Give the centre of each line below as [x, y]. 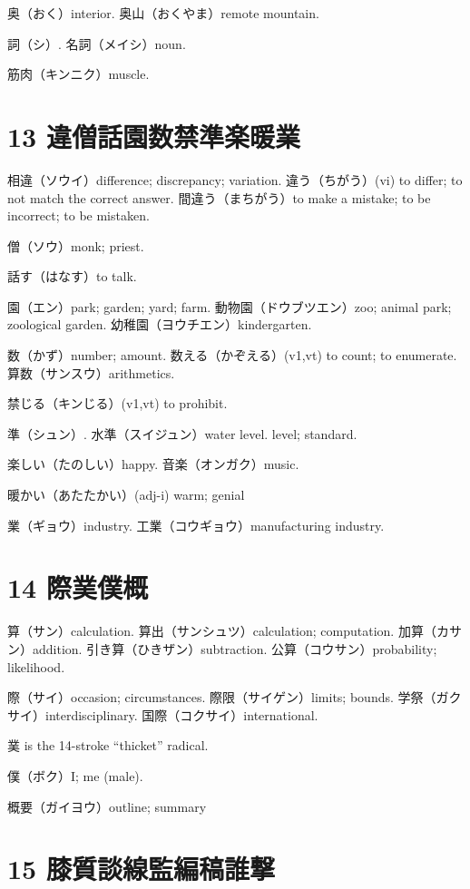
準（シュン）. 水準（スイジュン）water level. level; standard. [182, 433]
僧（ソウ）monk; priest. [76, 245]
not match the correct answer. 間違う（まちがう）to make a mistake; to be [219, 197]
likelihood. [36, 666]
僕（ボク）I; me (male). [75, 775]
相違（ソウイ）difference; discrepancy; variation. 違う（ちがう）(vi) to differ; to [235, 179]
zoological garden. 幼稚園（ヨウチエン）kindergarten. [160, 324]
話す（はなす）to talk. [72, 276]
